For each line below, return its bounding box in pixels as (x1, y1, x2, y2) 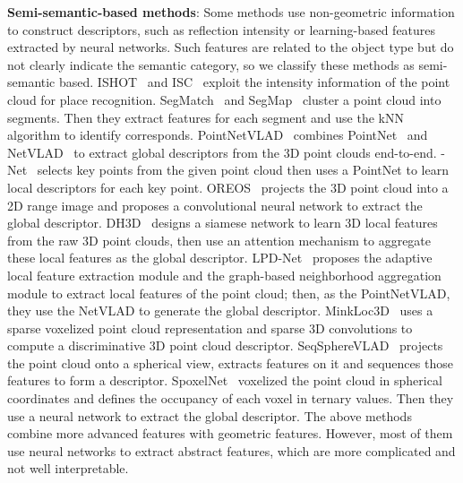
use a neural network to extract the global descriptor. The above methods (7, 406, 412, 425)
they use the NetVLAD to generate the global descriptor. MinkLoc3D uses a (7, 301, 433, 320)
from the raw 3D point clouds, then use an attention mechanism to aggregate (7, 230, 432, 249)
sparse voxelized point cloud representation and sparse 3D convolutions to (7, 318, 413, 337)
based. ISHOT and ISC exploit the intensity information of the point (59, 73, 450, 91)
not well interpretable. (7, 459, 129, 478)
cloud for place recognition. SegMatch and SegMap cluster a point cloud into (7, 90, 442, 108)
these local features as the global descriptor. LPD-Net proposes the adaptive (7, 248, 433, 267)
